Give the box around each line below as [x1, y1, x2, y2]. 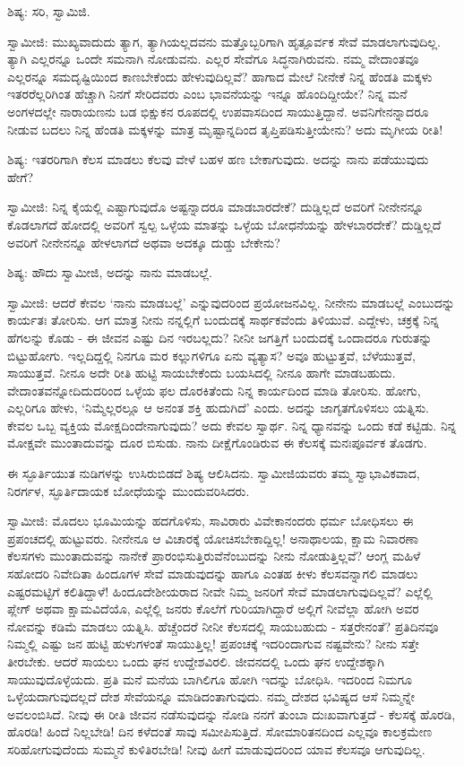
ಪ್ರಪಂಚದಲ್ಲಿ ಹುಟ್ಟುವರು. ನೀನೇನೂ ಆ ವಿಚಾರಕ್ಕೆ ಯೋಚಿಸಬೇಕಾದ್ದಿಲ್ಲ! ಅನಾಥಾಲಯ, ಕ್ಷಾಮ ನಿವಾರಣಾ [7, 528, 419, 547]
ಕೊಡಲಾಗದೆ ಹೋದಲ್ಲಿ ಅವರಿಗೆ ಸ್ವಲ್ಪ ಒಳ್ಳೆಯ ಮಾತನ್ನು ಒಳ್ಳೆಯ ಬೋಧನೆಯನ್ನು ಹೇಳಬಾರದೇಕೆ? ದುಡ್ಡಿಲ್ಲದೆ [7, 214, 442, 233]
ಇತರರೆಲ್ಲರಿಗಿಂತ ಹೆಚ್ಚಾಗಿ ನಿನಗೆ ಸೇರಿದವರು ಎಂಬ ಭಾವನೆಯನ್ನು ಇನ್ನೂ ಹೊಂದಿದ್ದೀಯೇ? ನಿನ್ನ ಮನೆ [7, 84, 408, 103]
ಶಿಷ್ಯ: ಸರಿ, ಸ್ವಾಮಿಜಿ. [7, 2, 90, 20]
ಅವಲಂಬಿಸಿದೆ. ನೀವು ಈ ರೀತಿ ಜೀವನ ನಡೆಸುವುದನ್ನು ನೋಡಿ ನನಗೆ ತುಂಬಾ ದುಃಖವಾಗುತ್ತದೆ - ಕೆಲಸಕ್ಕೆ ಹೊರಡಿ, [7, 704, 456, 723]
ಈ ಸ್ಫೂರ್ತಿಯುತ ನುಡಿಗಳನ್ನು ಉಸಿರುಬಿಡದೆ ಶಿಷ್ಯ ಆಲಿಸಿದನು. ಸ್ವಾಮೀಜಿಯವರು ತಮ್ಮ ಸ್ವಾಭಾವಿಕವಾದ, [7, 464, 420, 483]
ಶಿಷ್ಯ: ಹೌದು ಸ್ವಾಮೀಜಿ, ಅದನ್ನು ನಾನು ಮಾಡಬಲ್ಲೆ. [7, 263, 212, 282]
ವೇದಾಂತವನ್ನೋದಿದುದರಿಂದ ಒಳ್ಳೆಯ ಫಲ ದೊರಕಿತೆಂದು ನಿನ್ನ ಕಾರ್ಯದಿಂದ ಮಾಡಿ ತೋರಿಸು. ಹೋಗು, [7, 380, 421, 399]
